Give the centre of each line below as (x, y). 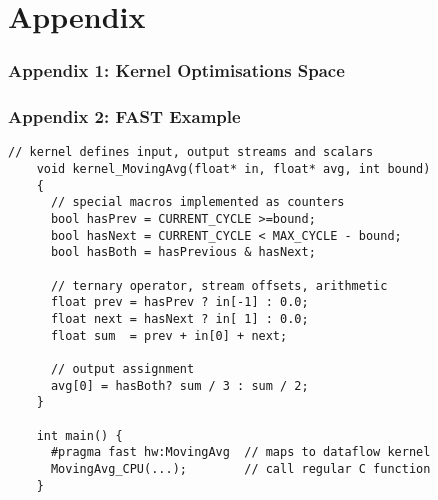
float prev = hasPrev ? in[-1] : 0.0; (179, 302)
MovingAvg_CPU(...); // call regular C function (240, 468)
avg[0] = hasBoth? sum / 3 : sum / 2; (179, 385)
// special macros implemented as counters (197, 202)
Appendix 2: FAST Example (124, 116)
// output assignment (122, 368)
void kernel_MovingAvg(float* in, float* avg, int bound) (233, 169)
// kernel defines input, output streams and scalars (191, 152)
